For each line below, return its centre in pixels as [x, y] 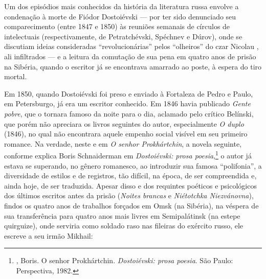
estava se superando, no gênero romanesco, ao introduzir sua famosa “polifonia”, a [133, 165]
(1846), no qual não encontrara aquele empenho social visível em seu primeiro [126, 134]
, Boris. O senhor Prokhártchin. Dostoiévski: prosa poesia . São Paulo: [125, 260]
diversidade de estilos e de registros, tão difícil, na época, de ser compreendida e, [130, 176]
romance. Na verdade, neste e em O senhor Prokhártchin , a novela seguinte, [123, 143]
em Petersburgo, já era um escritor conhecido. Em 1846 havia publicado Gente [127, 103]
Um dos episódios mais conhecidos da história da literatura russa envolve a [121, 6]
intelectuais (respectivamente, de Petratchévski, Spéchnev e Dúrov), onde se [123, 36]
